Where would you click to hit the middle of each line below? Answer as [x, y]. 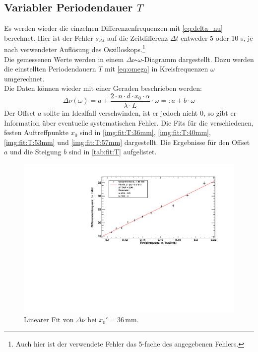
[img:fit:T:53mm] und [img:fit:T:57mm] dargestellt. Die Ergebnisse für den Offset [127, 142]
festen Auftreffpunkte [36, 132]
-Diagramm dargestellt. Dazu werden [198, 59]
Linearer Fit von [49, 319]
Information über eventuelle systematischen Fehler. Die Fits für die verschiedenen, [129, 122]
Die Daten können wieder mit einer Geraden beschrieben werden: [103, 88]
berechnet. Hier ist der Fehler [49, 37]
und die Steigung [36, 152]
